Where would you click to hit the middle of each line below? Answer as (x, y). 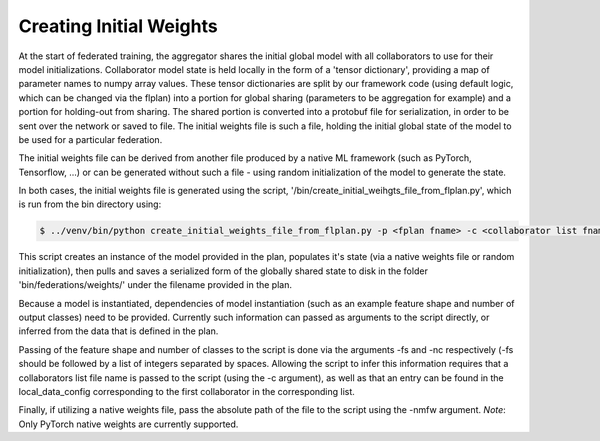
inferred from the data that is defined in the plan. (118, 331)
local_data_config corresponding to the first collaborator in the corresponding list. (186, 391)
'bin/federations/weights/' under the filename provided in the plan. (155, 285)
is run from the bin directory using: (90, 204)
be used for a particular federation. (90, 139)
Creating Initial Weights (118, 26)
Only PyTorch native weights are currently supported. (128, 424)
